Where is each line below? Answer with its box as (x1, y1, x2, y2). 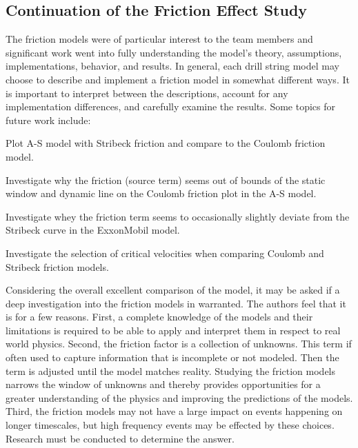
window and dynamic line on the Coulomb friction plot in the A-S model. (6, 186, 317, 201)
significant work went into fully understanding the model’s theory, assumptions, (6, 45, 342, 59)
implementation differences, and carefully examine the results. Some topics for (6, 99, 336, 114)
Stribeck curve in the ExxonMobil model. (6, 223, 180, 237)
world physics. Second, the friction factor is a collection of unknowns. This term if (6, 336, 352, 351)
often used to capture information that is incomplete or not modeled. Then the (6, 350, 339, 365)
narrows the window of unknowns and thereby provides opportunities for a (6, 377, 321, 391)
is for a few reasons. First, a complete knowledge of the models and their (6, 309, 313, 324)
